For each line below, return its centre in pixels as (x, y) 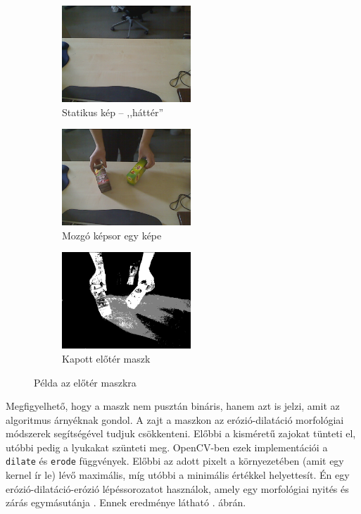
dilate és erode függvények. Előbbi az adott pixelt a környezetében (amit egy (175, 461)
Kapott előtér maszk (106, 358)
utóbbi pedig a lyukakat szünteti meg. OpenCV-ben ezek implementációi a (167, 447)
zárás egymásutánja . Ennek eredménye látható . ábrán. (126, 502)
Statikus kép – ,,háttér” (113, 112)
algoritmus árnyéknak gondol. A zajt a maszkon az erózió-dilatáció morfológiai (175, 419)
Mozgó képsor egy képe (112, 235)
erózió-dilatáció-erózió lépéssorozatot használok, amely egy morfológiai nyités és (177, 488)
